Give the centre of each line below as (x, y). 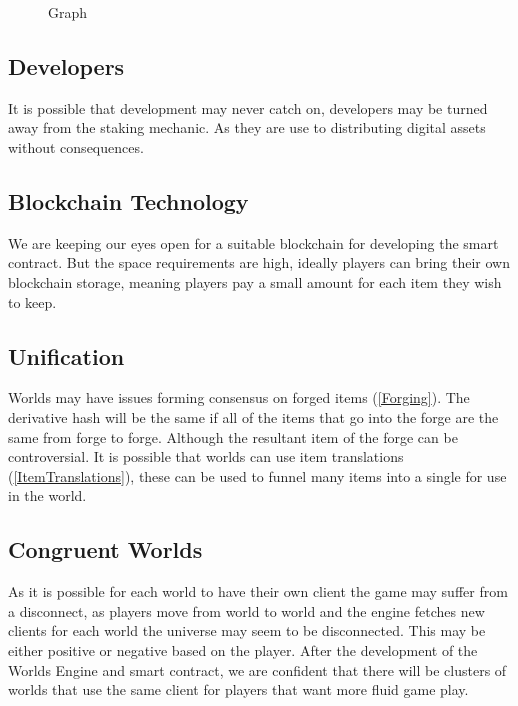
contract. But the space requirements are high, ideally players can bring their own (259, 262)
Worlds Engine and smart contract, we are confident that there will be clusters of (257, 669)
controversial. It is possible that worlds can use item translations (206, 456)
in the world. (47, 495)
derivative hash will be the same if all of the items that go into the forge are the (253, 416)
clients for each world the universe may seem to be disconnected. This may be (247, 630)
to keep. (32, 301)
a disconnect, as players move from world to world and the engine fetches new (246, 610)
